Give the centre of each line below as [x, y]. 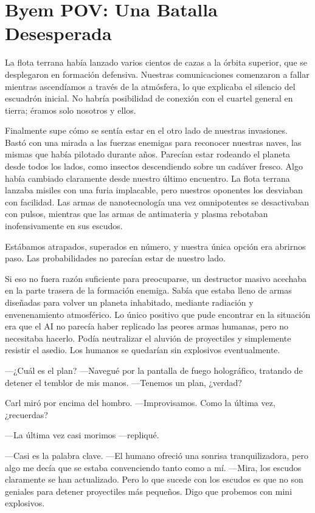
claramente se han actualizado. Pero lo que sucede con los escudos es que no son [154, 479]
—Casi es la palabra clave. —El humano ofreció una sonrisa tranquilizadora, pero [157, 455]
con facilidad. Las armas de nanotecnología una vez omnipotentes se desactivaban [157, 201]
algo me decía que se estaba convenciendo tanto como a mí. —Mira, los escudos [153, 467]
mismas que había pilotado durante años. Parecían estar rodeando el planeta [147, 154]
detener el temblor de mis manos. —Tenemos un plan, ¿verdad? [123, 382]
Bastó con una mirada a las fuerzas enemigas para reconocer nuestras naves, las [153, 142]
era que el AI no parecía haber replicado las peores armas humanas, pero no [147, 326]
